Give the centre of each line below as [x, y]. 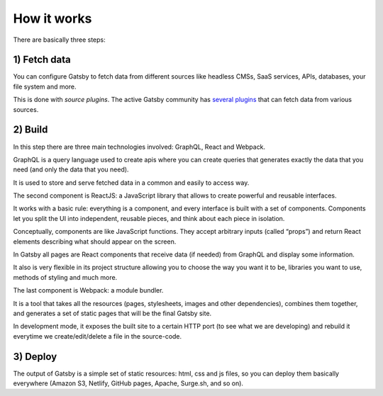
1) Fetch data [42, 60]
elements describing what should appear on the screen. [95, 242]
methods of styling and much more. [65, 277]
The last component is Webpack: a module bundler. [88, 290]
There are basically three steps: [59, 40]
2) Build [30, 130]
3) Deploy [35, 357]
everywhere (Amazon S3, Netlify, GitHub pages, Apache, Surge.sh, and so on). [128, 383]
